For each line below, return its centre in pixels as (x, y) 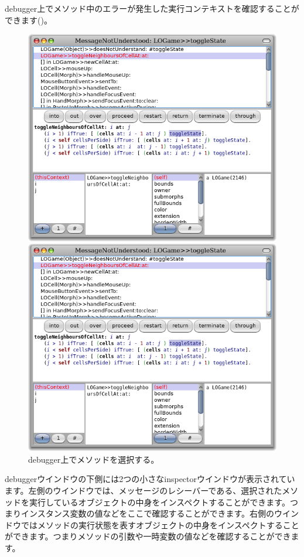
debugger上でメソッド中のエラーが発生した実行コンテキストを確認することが (152, 8)
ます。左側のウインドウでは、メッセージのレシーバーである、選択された (144, 490)
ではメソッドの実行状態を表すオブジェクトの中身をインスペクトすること (160, 524)
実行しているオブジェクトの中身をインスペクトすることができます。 (159, 502)
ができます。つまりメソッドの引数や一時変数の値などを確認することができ (148, 536)
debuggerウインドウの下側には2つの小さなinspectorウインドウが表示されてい (150, 479)
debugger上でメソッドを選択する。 (94, 459)
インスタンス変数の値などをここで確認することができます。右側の (148, 513)
